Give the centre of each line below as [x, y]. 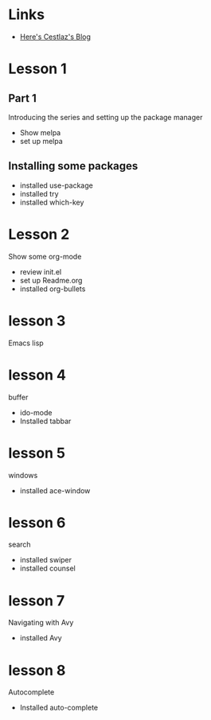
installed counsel [47, 568]
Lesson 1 [38, 69]
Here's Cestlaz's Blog [55, 37]
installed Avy [41, 638]
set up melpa [41, 141]
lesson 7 [37, 600]
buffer [18, 397]
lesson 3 [37, 321]
